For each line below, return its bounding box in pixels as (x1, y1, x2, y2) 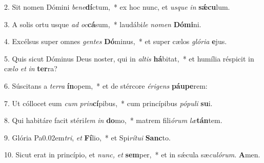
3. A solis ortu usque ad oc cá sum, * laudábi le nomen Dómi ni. (4, 18, 201, 29)
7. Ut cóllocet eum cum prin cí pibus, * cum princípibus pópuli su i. (4, 97, 213, 108)
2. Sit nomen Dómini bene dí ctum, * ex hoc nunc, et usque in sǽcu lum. (4, 2, 230, 12)
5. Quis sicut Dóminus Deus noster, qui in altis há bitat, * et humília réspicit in (4, 53, 254, 64)
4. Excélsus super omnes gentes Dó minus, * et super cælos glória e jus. (4, 36, 227, 47)
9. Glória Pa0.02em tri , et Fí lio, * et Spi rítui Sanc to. (4, 132, 171, 142)
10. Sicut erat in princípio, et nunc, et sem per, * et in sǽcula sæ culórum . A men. (4, 149, 260, 160)
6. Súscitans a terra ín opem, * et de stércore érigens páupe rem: (4, 80, 208, 91)
